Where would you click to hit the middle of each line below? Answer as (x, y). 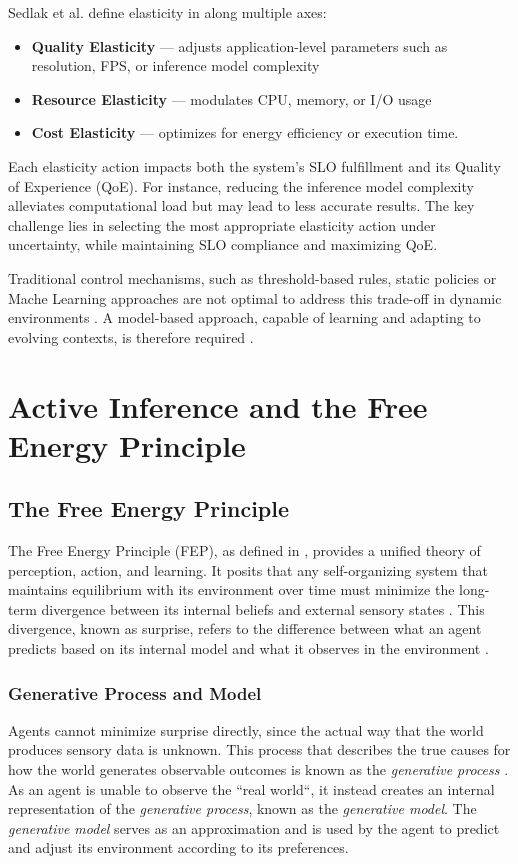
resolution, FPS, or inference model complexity (175, 65)
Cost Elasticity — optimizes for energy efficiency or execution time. (245, 132)
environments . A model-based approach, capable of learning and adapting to (244, 317)
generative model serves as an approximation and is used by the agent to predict (254, 827)
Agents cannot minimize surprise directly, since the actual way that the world (246, 729)
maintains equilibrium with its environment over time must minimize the (231, 589)
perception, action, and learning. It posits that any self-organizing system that (248, 569)
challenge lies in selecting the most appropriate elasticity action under (222, 224)
